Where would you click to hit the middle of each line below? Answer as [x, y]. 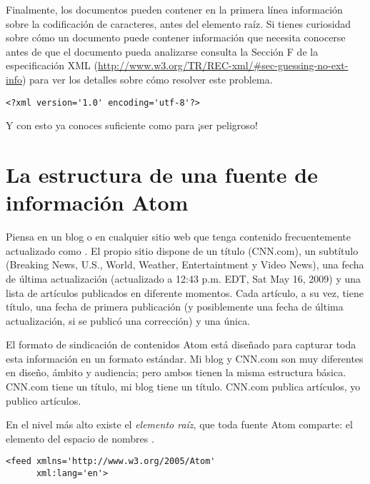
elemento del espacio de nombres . [80, 438]
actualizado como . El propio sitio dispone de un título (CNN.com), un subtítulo [182, 250]
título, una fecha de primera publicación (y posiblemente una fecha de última [175, 307]
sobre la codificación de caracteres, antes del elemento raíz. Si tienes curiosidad [179, 23]
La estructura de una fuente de [162, 174]
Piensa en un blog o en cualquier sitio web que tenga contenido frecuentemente [179, 237]
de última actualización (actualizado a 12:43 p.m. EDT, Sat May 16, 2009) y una [184, 278]
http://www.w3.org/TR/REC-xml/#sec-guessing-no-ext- [223, 65]
